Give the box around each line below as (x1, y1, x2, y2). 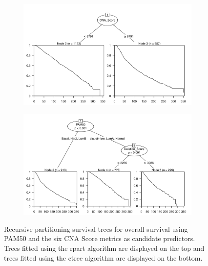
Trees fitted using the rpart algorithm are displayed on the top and (4, 242, 205, 253)
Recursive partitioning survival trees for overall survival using (4, 223, 188, 234)
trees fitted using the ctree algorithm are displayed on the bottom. (4, 252, 203, 263)
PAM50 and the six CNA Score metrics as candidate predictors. (4, 233, 195, 243)
